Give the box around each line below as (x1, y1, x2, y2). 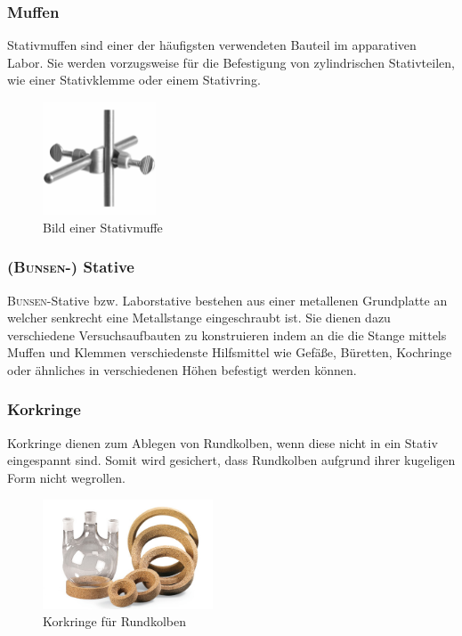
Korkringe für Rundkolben (43, 612, 186, 631)
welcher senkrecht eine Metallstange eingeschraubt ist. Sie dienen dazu (7, 308, 391, 327)
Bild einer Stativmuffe (43, 217, 163, 236)
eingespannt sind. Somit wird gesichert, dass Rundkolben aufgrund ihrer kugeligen (7, 451, 456, 469)
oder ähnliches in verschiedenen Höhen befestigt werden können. (7, 360, 357, 379)
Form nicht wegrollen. (7, 468, 126, 486)
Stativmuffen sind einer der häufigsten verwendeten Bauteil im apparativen (7, 36, 417, 54)
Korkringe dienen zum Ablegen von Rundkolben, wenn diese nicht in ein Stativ (7, 433, 438, 452)
